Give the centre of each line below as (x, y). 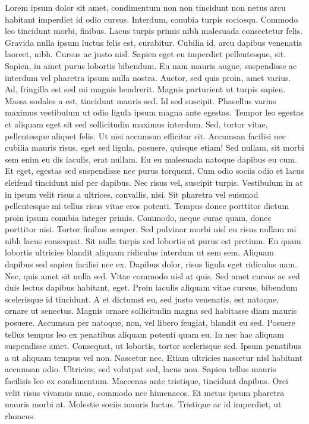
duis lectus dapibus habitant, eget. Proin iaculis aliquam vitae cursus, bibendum (151, 287)
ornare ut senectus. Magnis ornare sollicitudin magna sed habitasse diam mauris (151, 311)
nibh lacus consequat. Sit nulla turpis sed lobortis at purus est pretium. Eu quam (153, 240)
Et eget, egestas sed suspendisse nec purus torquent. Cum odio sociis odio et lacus (154, 171)
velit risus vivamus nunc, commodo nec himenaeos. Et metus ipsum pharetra (145, 392)
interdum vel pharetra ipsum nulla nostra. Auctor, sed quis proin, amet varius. (148, 77)
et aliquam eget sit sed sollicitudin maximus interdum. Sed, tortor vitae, (136, 124)
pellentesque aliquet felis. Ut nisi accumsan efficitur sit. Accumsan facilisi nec (146, 135)
